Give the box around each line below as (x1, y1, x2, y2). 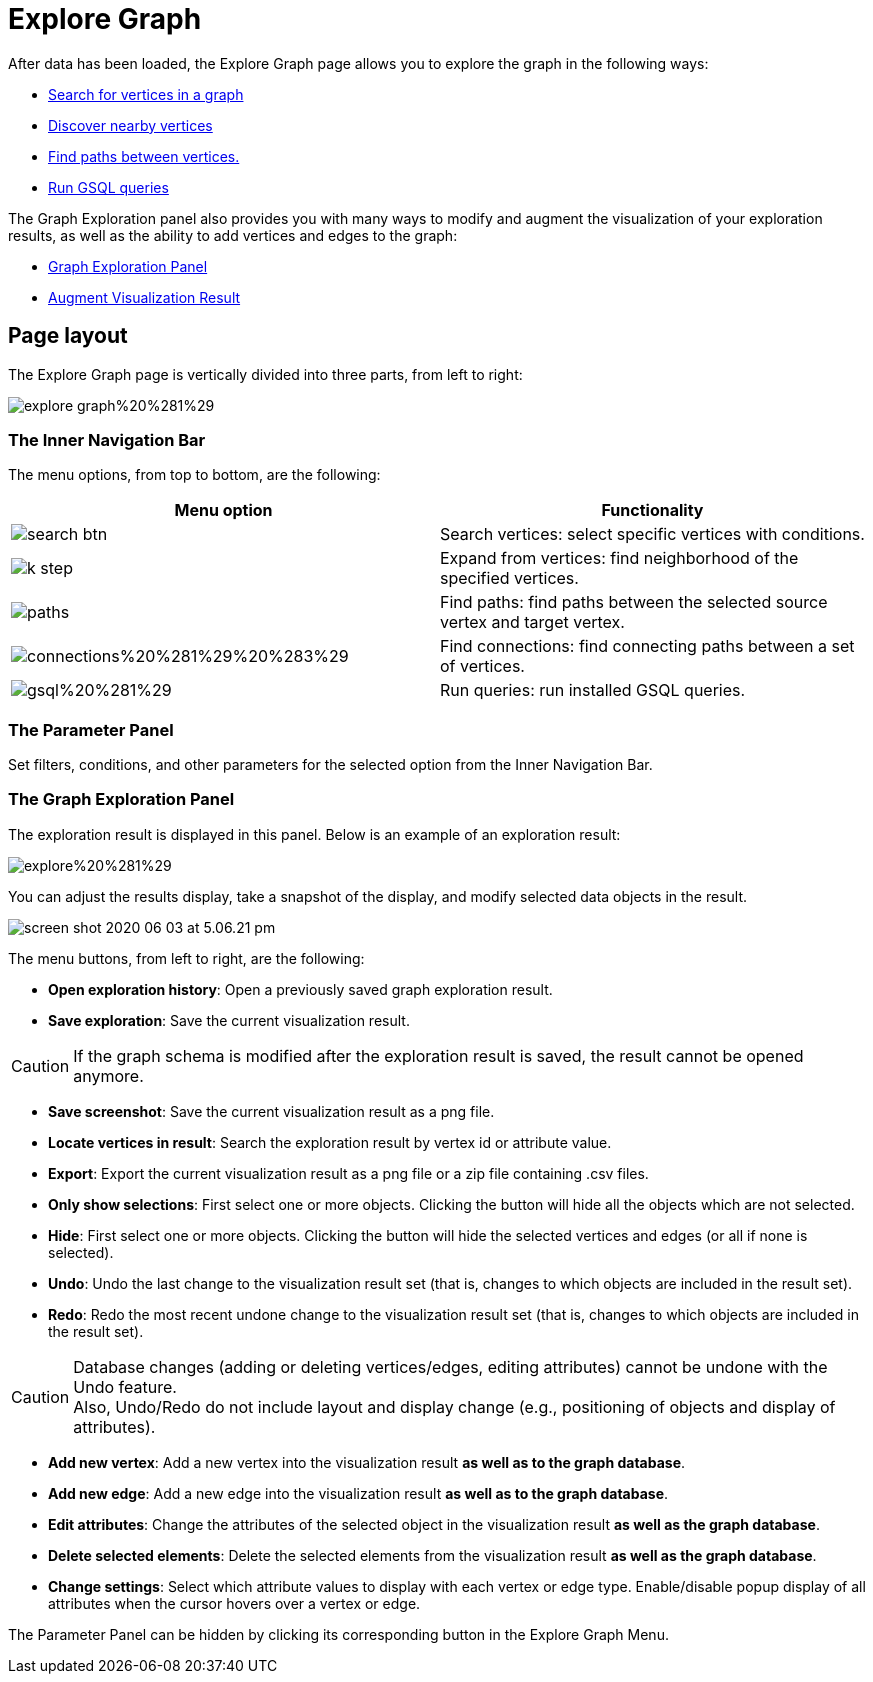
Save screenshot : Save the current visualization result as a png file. (48, 1102, 495, 1120)
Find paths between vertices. (48, 147, 240, 165)
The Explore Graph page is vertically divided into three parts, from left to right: (8, 365, 523, 383)
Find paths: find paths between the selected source (440, 592, 828, 613)
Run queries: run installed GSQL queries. (440, 680, 746, 701)
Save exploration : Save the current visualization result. (48, 1011, 410, 1029)
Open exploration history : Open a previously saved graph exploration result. (48, 980, 553, 998)
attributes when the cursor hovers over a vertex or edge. (48, 1594, 421, 1612)
